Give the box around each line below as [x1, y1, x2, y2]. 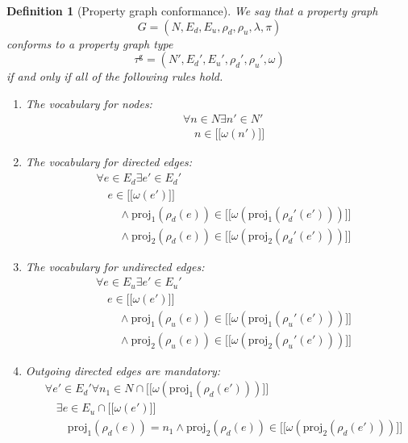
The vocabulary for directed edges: [25, 153, 193, 170]
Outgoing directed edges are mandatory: [25, 362, 221, 378]
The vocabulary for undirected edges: [25, 257, 205, 274]
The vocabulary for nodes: [25, 94, 152, 111]
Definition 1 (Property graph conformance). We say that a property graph [6, 2, 378, 19]
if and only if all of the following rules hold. [6, 68, 223, 85]
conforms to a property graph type [6, 35, 173, 52]
